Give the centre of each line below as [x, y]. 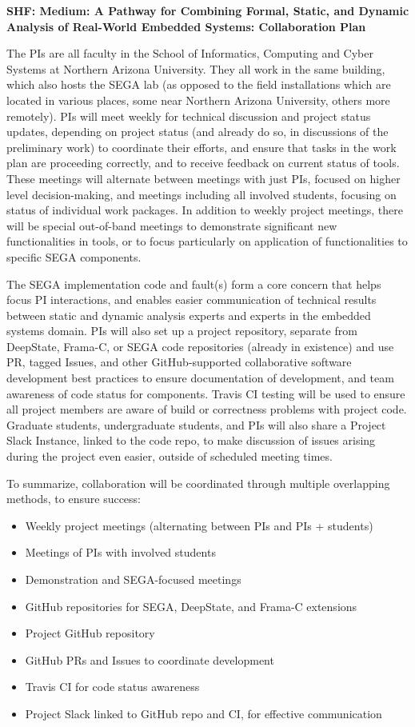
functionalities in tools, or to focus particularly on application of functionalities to [207, 241]
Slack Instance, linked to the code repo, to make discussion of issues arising [191, 440]
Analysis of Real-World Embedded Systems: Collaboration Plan [186, 26]
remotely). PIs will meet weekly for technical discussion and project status [189, 116]
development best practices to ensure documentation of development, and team [200, 378]
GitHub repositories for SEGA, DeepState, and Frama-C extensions [191, 606]
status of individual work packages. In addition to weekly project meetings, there [205, 210]
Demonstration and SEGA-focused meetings [133, 579]
